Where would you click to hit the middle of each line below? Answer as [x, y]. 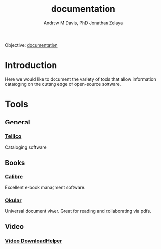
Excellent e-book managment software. [45, 187]
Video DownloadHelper [34, 241]
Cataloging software [26, 147]
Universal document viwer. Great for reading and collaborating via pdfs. [78, 211]
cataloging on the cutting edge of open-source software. [63, 84]
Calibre [14, 177]
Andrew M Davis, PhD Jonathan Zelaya [83, 23]
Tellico [13, 136]
